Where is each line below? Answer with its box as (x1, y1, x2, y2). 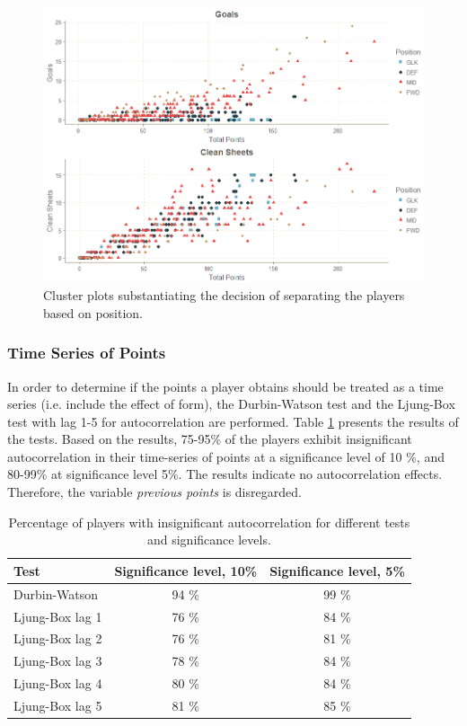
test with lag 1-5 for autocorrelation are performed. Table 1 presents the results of (7, 412, 459, 430)
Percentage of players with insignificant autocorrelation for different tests (8, 512, 410, 531)
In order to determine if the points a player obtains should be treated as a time (7, 376, 444, 395)
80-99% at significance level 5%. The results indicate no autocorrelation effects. (7, 465, 443, 483)
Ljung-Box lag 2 (13, 629, 102, 648)
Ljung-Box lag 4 (13, 674, 102, 693)
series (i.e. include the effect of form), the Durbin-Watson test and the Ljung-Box (7, 394, 455, 413)
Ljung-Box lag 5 (13, 695, 102, 714)
